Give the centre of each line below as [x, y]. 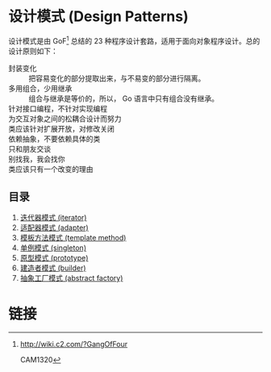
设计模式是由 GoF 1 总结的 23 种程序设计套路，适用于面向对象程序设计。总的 [134, 40]
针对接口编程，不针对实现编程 [58, 108]
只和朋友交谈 [29, 148]
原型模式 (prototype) [54, 258]
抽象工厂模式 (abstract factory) [71, 278]
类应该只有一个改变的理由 [51, 169]
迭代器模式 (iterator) [53, 218]
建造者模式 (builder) [53, 268]
